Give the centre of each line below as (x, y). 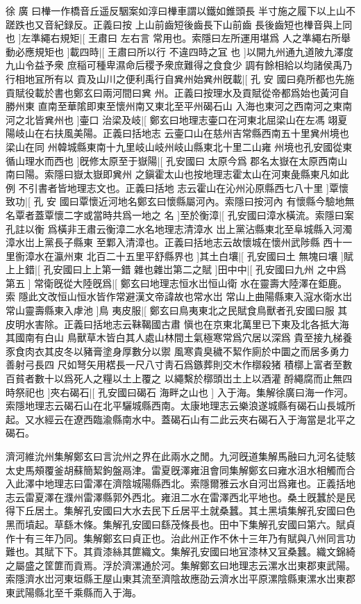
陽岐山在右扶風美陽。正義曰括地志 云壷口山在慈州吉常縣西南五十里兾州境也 (177, 133)
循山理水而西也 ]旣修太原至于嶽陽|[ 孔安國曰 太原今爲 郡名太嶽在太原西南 (172, 160)
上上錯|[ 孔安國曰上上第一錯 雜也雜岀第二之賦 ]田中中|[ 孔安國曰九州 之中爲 (176, 269)
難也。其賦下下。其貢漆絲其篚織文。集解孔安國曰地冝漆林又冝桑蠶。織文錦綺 (180, 552)
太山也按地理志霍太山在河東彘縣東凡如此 (257, 174)
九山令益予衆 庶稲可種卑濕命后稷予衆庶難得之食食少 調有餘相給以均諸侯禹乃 (179, 65)
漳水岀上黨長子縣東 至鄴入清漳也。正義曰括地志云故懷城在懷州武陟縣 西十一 (179, 242)
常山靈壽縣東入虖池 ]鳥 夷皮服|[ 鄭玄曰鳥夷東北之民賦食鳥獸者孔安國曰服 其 (177, 310)
